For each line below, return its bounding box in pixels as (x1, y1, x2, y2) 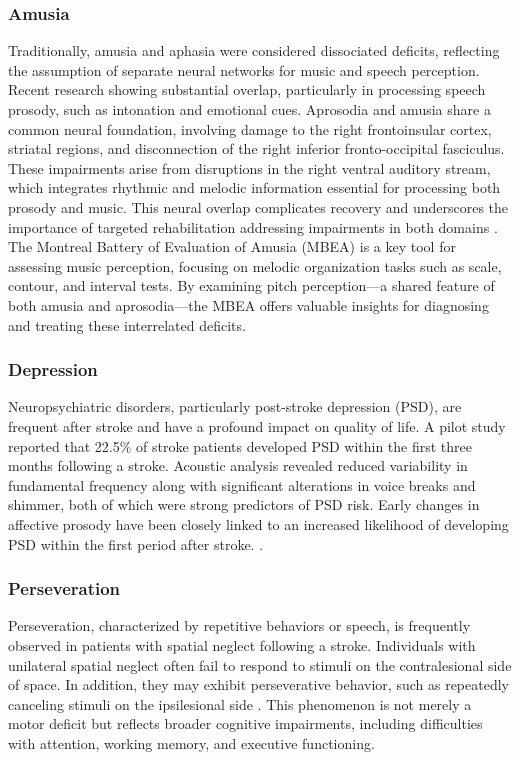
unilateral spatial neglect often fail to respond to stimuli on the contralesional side (8, 654, 512, 675)
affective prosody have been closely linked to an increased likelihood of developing (8, 513, 509, 534)
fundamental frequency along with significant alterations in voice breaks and (8, 474, 476, 495)
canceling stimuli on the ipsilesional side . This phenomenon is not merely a (8, 693, 472, 714)
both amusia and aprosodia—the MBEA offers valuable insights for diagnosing (8, 294, 489, 315)
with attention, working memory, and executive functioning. (8, 732, 375, 753)
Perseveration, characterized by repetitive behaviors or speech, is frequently (8, 615, 471, 636)
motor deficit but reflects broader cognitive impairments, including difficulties (8, 713, 483, 734)
